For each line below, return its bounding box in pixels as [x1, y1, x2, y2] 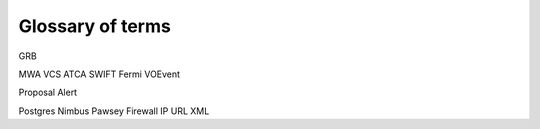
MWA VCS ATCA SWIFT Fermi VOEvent [18, 68, 180, 80]
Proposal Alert [18, 86, 78, 99]
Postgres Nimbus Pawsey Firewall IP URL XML [18, 105, 210, 117]
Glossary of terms [18, 15, 172, 37]
